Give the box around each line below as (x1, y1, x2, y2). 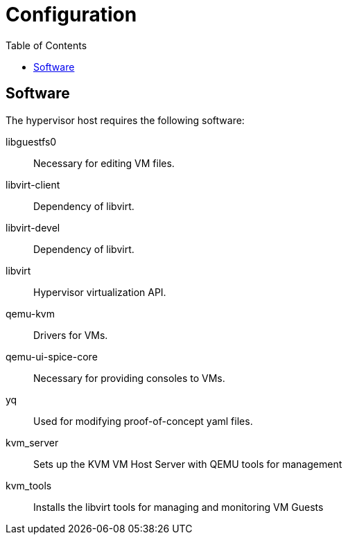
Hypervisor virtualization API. (33, 286, 166, 298)
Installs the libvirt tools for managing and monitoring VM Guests (33, 500, 324, 513)
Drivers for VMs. (33, 329, 108, 341)
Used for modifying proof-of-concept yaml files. (33, 415, 253, 427)
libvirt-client (6, 178, 60, 191)
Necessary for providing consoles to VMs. (33, 372, 225, 384)
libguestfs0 (6, 135, 57, 148)
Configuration (6, 3, 137, 26)
